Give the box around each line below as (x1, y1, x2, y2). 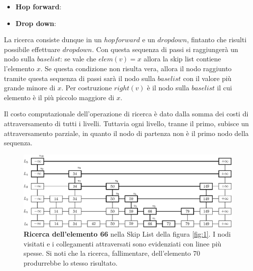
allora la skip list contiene (143, 54, 221, 64)
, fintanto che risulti (187, 34, 247, 45)
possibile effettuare (4, 44, 60, 54)
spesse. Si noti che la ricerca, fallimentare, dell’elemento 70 (24, 248, 200, 258)
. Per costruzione (61, 82, 112, 93)
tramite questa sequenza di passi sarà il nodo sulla (4, 73, 156, 83)
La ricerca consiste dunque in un (4, 34, 102, 45)
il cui (217, 82, 232, 93)
